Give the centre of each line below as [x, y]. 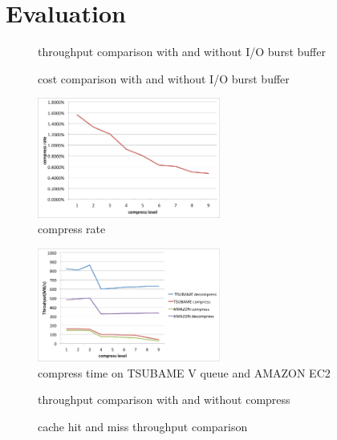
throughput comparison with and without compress [164, 400]
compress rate [72, 229]
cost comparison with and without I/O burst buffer [164, 78]
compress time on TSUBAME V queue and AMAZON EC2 [184, 372]
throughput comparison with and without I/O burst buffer [182, 52]
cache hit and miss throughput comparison [143, 426]
